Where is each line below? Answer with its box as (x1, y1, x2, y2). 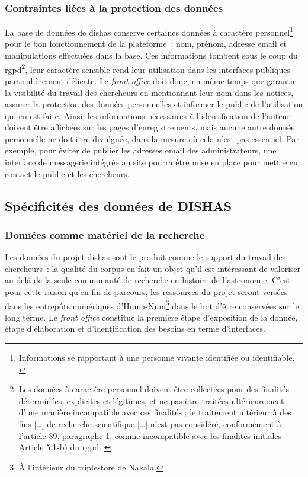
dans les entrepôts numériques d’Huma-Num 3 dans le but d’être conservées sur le (5, 297, 299, 312)
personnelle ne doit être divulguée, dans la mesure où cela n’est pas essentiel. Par (5, 132, 300, 145)
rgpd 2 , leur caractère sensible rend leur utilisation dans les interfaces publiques (5, 61, 290, 75)
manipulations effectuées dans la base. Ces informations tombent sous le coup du (5, 49, 298, 62)
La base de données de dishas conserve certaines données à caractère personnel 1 (5, 24, 294, 38)
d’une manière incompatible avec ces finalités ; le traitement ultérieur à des (18, 406, 291, 418)
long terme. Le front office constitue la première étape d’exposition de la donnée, (5, 310, 298, 323)
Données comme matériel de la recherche (5, 227, 205, 242)
